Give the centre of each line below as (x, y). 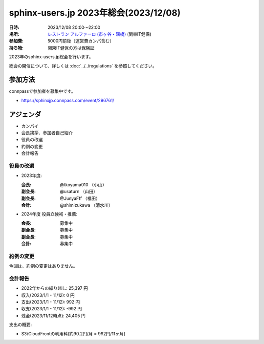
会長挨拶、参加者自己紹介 (47, 133)
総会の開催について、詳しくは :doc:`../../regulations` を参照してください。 (83, 65)
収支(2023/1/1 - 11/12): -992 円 (52, 309)
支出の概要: (21, 324)
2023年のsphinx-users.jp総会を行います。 (51, 57)
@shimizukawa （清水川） (87, 205)
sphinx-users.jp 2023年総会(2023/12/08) (95, 13)
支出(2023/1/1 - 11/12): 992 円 (51, 302)
